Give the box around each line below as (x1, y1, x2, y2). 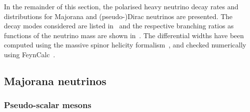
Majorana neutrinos (4, 73, 107, 88)
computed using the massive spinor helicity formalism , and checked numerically (4, 40, 247, 50)
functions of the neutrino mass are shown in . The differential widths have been (4, 30, 244, 40)
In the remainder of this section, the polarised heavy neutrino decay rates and (4, 1, 239, 11)
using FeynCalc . (4, 49, 56, 59)
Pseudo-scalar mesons (4, 99, 91, 111)
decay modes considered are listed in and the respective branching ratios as (4, 21, 234, 31)
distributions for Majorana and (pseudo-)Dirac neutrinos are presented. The (4, 11, 233, 21)
